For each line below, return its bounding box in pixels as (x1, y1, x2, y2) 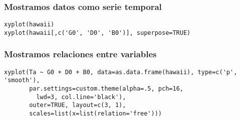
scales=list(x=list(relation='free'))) (29, 110, 162, 118)
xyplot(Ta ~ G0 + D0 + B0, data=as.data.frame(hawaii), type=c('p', (4, 68, 237, 76)
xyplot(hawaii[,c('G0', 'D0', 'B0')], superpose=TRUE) (4, 29, 191, 36)
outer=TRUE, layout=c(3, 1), (29, 102, 126, 109)
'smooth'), (4, 77, 40, 84)
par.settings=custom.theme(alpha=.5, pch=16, (29, 85, 183, 93)
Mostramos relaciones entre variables (4, 48, 157, 60)
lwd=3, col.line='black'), (36, 93, 126, 101)
